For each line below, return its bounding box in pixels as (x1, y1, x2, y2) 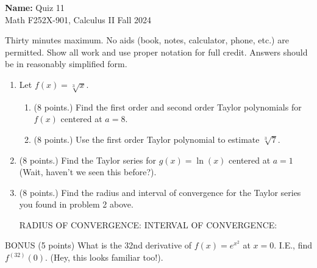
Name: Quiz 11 (5, 1, 65, 13)
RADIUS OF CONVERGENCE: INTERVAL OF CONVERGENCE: (19, 218, 277, 231)
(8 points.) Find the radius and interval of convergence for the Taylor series (19, 186, 301, 198)
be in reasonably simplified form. (5, 57, 127, 70)
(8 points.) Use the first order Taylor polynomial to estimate (34, 132, 260, 145)
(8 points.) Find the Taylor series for (19, 153, 156, 166)
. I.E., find (274, 239, 313, 252)
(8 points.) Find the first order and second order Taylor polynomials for (34, 100, 302, 113)
